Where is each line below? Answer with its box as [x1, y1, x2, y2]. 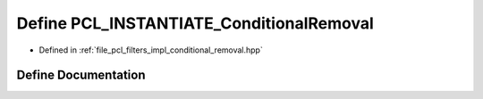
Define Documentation [16, 68, 146, 83]
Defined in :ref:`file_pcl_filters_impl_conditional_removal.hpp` [38, 45, 263, 55]
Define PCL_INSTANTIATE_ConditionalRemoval [16, 13, 375, 33]
